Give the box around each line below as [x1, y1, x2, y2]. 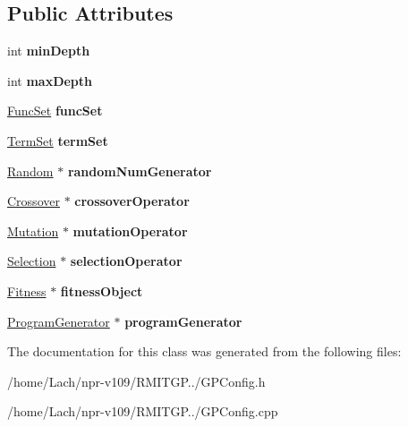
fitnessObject [60, 281, 143, 300]
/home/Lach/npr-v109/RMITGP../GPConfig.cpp [7, 402, 278, 421]
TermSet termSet [7, 131, 108, 149]
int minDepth [7, 41, 90, 60]
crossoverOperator [74, 192, 190, 210]
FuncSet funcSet [7, 101, 103, 120]
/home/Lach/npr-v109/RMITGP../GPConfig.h [7, 371, 266, 390]
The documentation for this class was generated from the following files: [7, 342, 402, 361]
